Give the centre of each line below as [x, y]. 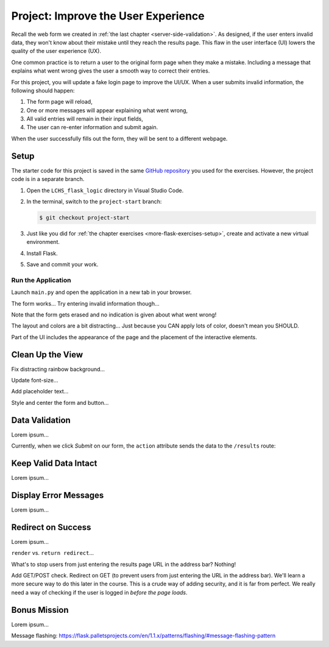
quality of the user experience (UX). [56, 51]
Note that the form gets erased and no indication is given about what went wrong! [114, 315]
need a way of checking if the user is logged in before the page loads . [100, 592]
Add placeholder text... [40, 391]
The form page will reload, [59, 102]
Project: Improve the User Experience [108, 16]
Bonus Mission [40, 610]
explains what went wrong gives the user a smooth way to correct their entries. [111, 71]
